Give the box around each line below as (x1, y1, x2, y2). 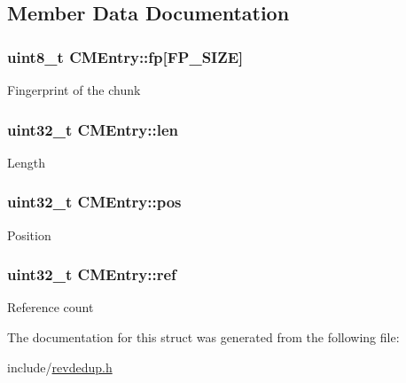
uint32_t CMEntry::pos (7, 191, 182, 213)
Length (7, 152, 45, 171)
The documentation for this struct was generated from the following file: (7, 328, 400, 347)
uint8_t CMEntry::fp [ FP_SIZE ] (7, 45, 244, 67)
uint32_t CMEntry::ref (7, 263, 176, 285)
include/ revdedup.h (7, 357, 113, 376)
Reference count (7, 298, 94, 317)
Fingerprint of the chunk (7, 81, 141, 98)
